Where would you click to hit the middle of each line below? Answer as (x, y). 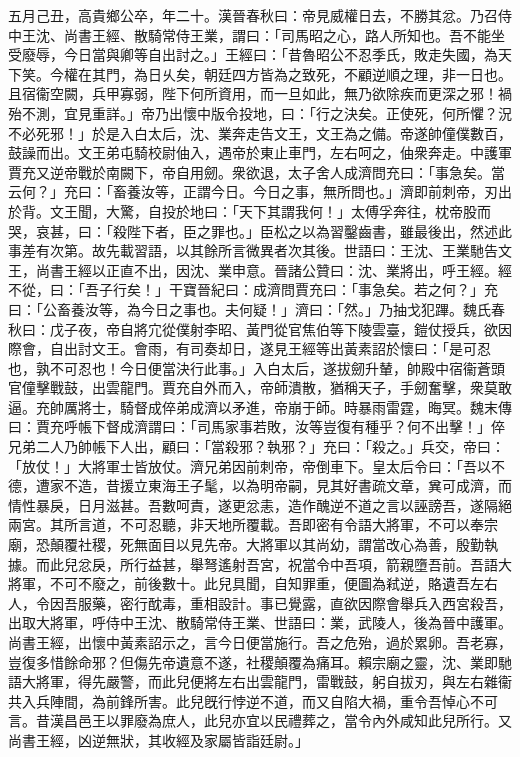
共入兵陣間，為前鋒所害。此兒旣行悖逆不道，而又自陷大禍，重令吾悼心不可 (253, 700)
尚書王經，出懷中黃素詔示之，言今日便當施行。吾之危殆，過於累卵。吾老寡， (260, 642)
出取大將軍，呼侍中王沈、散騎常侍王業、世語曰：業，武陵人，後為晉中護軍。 (260, 622)
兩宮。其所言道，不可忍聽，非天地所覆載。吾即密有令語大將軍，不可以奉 (246, 524)
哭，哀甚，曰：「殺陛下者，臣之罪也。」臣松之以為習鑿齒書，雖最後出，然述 (253, 230)
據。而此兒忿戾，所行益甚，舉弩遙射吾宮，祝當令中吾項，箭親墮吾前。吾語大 (260, 563)
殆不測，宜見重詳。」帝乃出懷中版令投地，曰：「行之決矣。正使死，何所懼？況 (260, 112)
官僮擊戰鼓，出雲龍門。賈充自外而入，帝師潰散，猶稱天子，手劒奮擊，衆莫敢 (260, 387)
